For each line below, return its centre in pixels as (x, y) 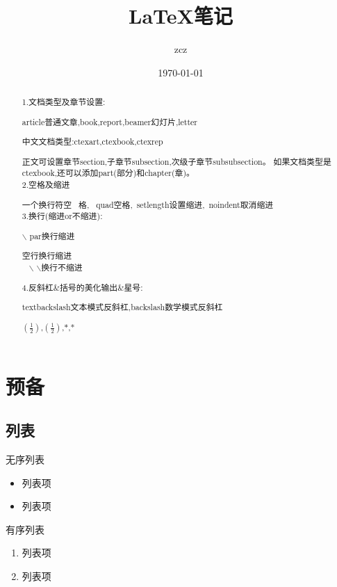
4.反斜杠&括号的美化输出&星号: (82, 287)
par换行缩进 (52, 235)
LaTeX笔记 (181, 16)
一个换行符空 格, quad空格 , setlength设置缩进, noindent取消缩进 (148, 204)
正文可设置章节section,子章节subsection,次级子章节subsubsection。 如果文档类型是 (176, 161)
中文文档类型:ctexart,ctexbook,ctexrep (92, 142)
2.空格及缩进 (46, 185)
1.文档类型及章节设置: (64, 102)
